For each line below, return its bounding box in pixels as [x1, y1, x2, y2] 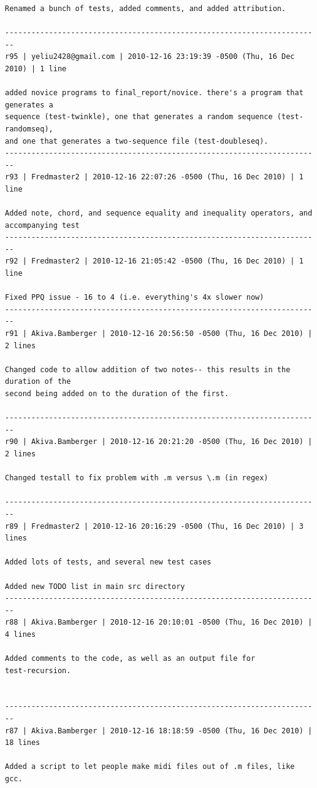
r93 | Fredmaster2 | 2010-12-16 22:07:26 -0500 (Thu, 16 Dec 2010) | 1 [5, 173, 304, 182]
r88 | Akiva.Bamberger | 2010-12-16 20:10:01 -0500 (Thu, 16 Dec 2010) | [5, 618, 313, 627]
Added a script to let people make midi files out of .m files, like [5, 762, 295, 771]
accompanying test [5, 220, 80, 230]
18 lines [5, 738, 40, 747]
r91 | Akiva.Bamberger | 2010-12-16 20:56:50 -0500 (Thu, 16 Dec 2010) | [5, 329, 313, 338]
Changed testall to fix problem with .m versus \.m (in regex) [5, 474, 269, 483]
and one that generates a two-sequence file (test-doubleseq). [5, 136, 269, 146]
